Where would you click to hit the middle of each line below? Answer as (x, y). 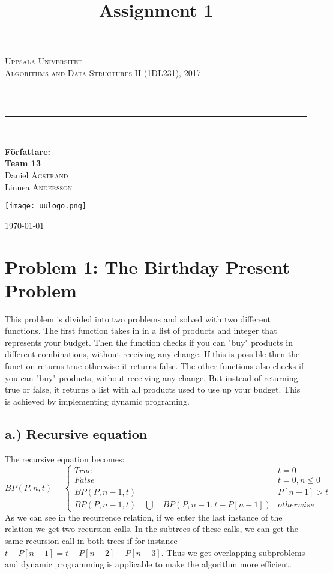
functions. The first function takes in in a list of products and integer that (141, 331)
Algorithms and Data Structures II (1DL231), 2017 (103, 72)
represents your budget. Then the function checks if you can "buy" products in (149, 342)
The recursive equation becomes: (65, 458)
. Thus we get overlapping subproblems (233, 552)
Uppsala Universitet (44, 61)
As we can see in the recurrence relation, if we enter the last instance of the (144, 517)
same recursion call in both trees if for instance (91, 541)
